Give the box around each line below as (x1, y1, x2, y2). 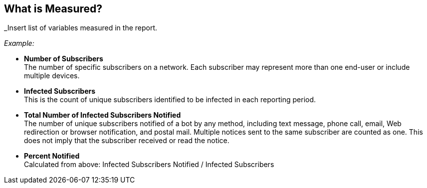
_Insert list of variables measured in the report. (4, 23, 158, 32)
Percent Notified (24, 152, 80, 161)
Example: (4, 39, 34, 48)
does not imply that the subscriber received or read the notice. (24, 136, 229, 145)
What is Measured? (4, 2, 102, 15)
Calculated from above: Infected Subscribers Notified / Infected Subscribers (24, 160, 274, 169)
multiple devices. (24, 71, 80, 80)
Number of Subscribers (24, 54, 103, 63)
